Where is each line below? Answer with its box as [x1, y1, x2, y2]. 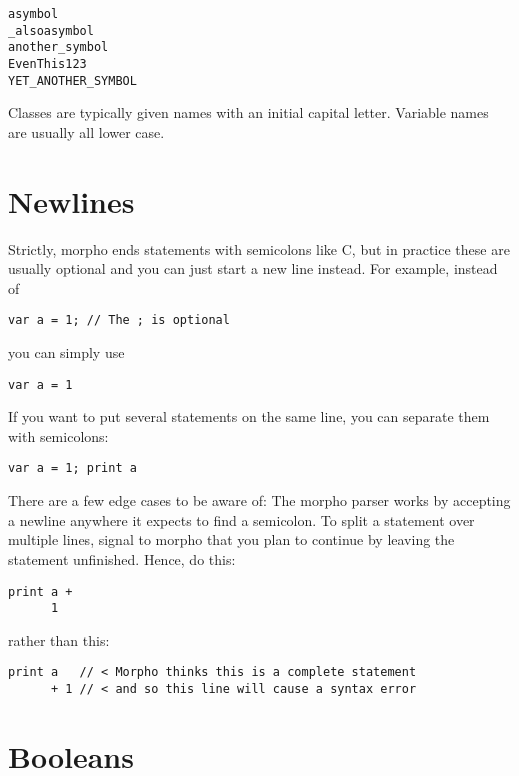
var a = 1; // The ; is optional [8, 313, 230, 328]
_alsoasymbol [8, 23, 94, 38]
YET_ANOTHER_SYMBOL [8, 73, 137, 88]
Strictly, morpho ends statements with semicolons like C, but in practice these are [8, 238, 510, 259]
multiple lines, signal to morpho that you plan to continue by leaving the [8, 529, 455, 550]
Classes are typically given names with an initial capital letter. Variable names [8, 102, 489, 123]
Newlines [8, 180, 135, 221]
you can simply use [8, 342, 125, 363]
